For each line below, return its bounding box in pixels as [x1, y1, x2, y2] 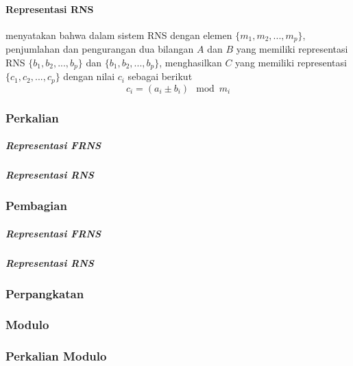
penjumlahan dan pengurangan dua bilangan [5, 42, 194, 56]
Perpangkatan [5, 285, 84, 302]
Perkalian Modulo [5, 348, 107, 365]
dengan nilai [63, 69, 115, 83]
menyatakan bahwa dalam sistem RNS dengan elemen [5, 27, 232, 42]
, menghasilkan [159, 55, 222, 69]
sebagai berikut [127, 69, 193, 83]
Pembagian [5, 197, 67, 214]
